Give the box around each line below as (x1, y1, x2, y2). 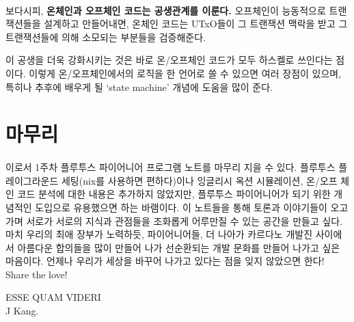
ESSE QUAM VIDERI (5, 290, 101, 304)
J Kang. (5, 304, 39, 318)
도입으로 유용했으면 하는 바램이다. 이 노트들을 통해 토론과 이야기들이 (35, 200, 327, 214)
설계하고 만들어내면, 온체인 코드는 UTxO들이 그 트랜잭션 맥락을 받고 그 (44, 16, 348, 31)
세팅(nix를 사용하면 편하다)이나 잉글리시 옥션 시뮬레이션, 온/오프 (61, 173, 338, 187)
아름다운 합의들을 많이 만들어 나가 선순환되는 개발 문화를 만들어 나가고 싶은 (17, 240, 340, 254)
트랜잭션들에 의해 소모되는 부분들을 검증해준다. (5, 29, 206, 44)
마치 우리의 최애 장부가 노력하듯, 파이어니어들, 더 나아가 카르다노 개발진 (5, 227, 313, 241)
